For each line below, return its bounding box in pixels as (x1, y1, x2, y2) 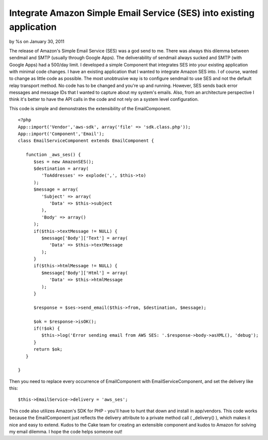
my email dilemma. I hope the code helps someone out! (9, 429, 123, 435)
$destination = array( (33, 165, 89, 171)
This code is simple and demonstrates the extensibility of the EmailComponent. (9, 105, 171, 111)
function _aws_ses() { (25, 152, 81, 157)
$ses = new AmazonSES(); (33, 159, 94, 164)
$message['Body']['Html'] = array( (41, 270, 129, 276)
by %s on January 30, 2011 (9, 39, 65, 45)
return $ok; (33, 347, 63, 352)
